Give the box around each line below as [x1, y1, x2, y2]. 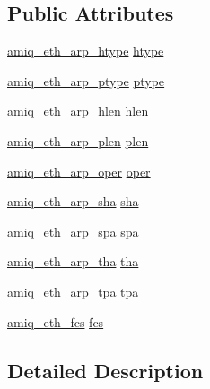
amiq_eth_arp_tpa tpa [7, 281, 139, 300]
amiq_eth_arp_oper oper [7, 161, 151, 180]
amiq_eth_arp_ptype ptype [7, 71, 165, 90]
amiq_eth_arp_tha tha [7, 252, 139, 271]
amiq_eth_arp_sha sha [7, 192, 139, 211]
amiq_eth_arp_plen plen [7, 131, 149, 150]
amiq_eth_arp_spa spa [7, 221, 139, 240]
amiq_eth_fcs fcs [7, 312, 104, 331]
